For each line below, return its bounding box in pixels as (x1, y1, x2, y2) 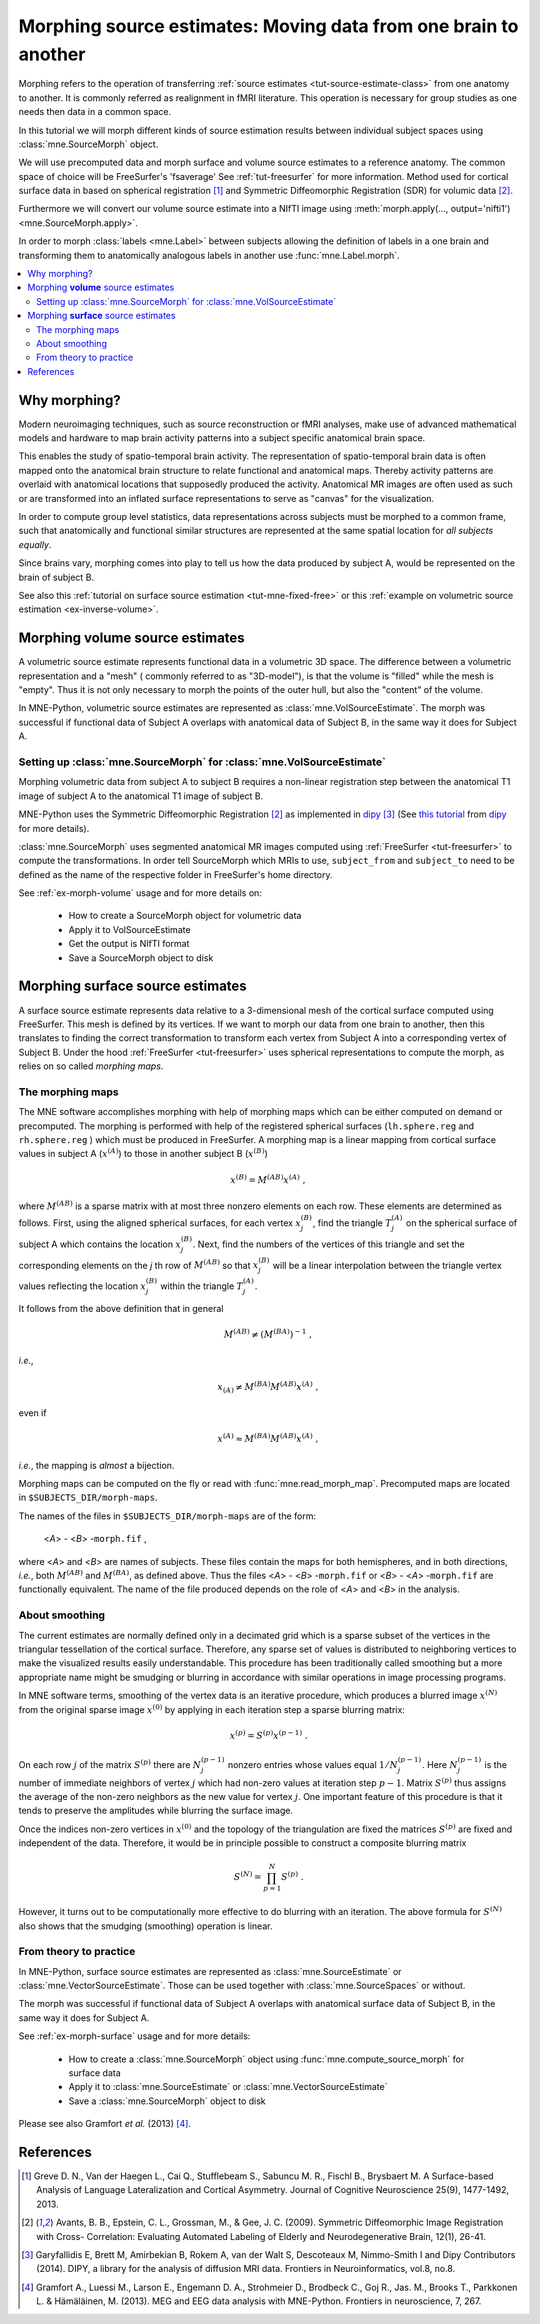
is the (484, 1758, 508, 1770)
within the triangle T (160, 1280, 244, 1292)
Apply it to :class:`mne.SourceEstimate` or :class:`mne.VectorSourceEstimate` (68, 2081, 388, 2093)
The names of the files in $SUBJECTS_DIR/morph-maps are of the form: (18, 1510, 317, 1522)
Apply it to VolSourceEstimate (68, 923, 191, 935)
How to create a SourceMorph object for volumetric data (68, 910, 302, 922)
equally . (18, 538, 52, 550)
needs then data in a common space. (18, 106, 172, 118)
